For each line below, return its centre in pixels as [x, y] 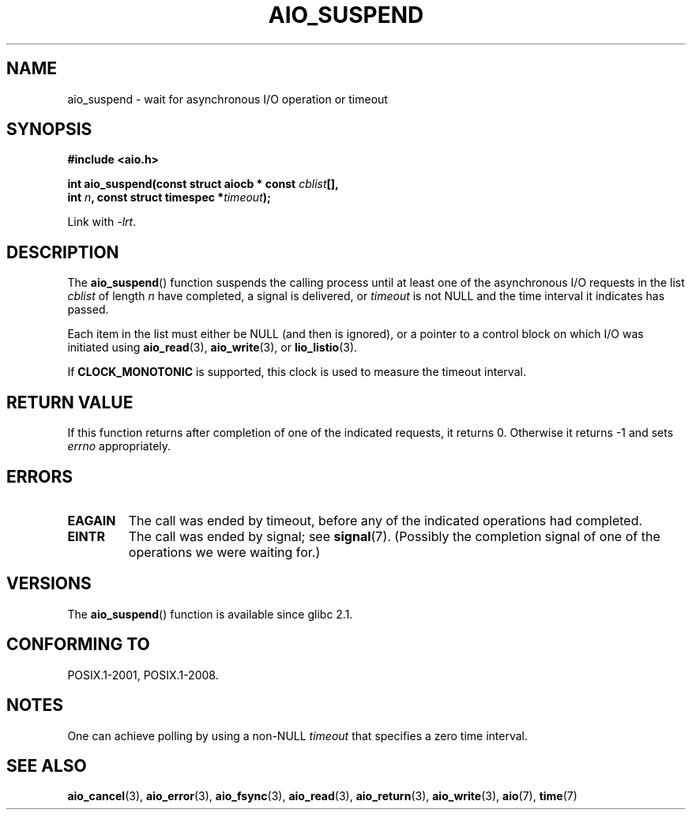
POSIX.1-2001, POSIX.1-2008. [143, 675]
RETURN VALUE [70, 402]
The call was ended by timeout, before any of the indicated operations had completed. [385, 520]
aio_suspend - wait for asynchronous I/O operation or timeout [228, 99]
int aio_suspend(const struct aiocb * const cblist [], [203, 184]
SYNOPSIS [49, 130]
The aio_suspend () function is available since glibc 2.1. [210, 614]
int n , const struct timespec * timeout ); [169, 197]
